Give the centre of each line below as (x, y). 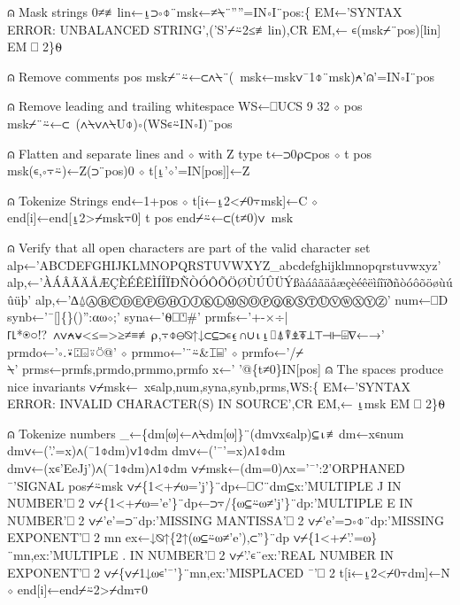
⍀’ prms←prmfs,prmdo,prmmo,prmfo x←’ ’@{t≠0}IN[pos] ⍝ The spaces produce (225, 369)
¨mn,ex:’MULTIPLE (63, 555)
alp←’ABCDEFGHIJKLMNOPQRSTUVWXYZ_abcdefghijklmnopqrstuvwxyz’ (224, 264)
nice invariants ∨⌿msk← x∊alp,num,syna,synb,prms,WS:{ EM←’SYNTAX (209, 386)
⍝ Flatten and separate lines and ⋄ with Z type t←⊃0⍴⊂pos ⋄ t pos (190, 153)
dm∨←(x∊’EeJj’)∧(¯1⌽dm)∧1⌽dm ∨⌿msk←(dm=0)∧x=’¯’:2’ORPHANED (206, 468)
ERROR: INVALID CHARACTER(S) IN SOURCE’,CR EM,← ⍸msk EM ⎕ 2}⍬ (226, 403)
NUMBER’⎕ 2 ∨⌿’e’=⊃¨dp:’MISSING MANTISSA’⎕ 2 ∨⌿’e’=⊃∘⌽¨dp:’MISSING (226, 520)
